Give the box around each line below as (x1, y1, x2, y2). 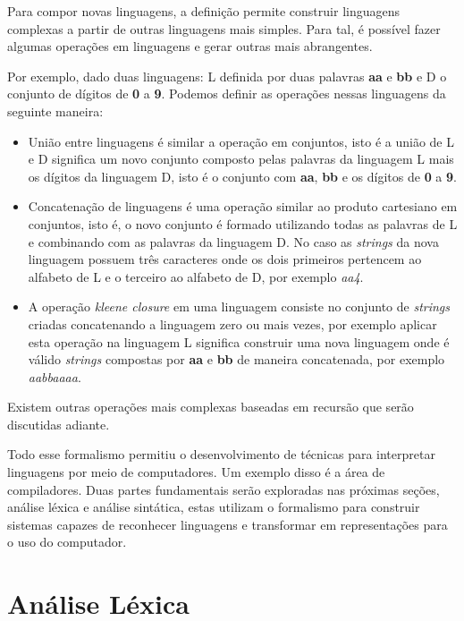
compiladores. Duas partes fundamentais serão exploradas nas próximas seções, (7, 480, 440, 498)
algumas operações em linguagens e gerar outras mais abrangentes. (7, 37, 373, 55)
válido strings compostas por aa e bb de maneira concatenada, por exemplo (28, 350, 445, 369)
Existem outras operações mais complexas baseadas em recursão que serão (7, 397, 414, 416)
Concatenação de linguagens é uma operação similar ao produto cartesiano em (28, 197, 458, 216)
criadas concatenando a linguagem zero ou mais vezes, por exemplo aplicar (28, 314, 437, 333)
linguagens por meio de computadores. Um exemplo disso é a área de (7, 463, 385, 481)
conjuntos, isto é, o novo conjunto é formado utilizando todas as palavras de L (28, 214, 458, 233)
